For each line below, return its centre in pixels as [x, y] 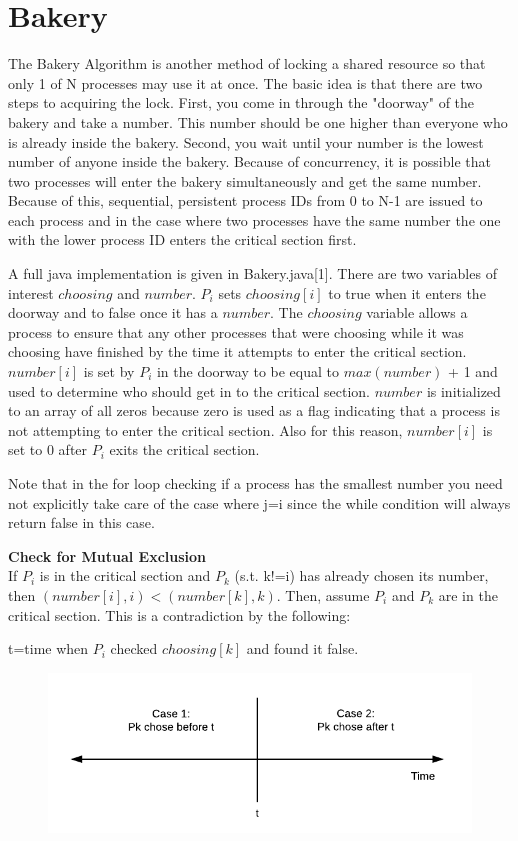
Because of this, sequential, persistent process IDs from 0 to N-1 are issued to [245, 200]
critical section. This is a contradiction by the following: [179, 614]
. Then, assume [323, 594]
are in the [468, 594]
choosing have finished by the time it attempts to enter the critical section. [237, 351]
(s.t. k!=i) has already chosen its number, [361, 575]
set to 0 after [48, 449]
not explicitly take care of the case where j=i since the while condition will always [259, 502]
